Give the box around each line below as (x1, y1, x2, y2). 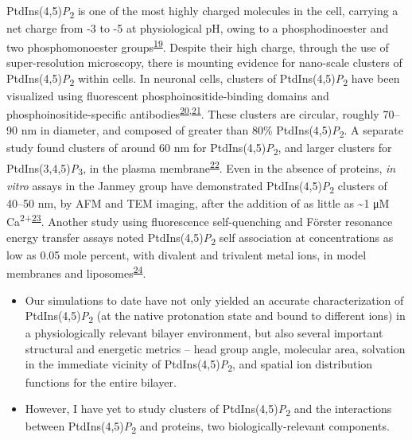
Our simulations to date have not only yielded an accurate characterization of (25, 291, 404, 308)
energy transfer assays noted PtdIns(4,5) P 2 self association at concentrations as (6, 228, 394, 247)
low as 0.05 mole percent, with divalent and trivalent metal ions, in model (6, 246, 367, 263)
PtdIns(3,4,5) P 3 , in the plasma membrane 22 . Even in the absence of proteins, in (6, 157, 396, 178)
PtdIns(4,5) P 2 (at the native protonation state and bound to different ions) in (25, 307, 406, 325)
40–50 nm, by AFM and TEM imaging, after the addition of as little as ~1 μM (6, 194, 390, 211)
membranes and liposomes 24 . (6, 263, 146, 281)
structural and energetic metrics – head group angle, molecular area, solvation (25, 340, 406, 356)
